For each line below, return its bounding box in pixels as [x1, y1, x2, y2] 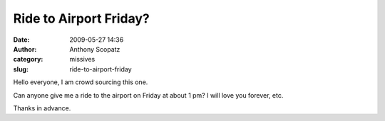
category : [13, 55, 43, 64]
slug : [13, 64, 29, 74]
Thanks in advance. [13, 103, 71, 113]
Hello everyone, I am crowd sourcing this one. [13, 78, 148, 86]
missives [69, 55, 96, 64]
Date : [13, 35, 30, 44]
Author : [13, 45, 37, 53]
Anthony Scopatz [69, 45, 120, 53]
